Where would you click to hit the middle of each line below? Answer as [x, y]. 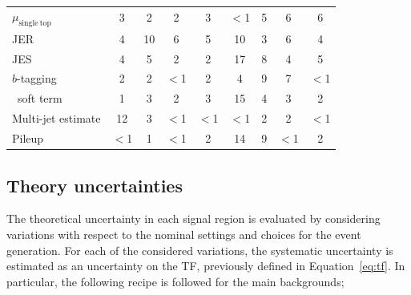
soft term [40, 98]
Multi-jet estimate [56, 118]
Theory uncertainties [95, 185]
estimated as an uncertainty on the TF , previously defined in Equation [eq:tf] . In [206, 266]
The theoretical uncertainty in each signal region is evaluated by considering [193, 218]
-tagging [37, 78]
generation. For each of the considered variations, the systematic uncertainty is [200, 250]
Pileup [28, 138]
